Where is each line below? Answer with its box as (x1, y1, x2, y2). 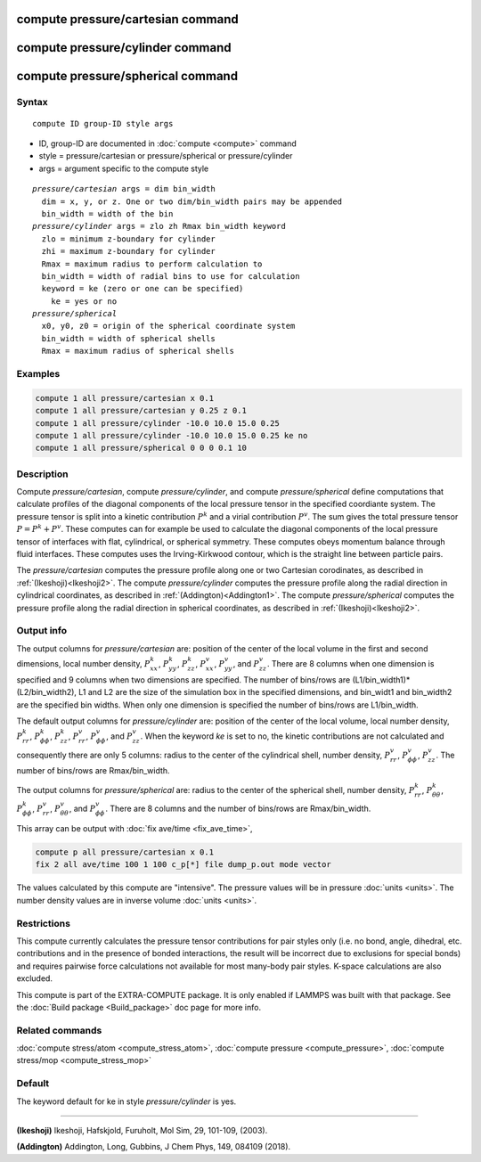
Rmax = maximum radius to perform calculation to (41, 258, 263, 269)
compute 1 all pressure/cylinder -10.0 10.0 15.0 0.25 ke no (35, 430, 308, 440)
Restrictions (16, 917, 71, 929)
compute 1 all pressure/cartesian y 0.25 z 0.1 (35, 405, 247, 416)
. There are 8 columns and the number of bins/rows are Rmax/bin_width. (105, 803, 371, 814)
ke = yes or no (50, 296, 118, 307)
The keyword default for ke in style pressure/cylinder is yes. (16, 1096, 237, 1107)
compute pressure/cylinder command (16, 40, 232, 55)
